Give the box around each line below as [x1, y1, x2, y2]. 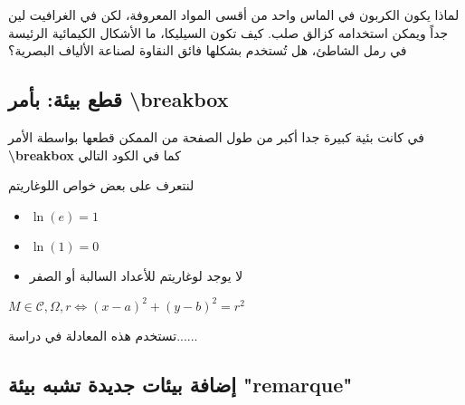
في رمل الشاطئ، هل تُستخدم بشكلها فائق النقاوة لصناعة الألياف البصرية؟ [8, 41, 407, 60]
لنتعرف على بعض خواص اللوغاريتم [8, 176, 195, 195]
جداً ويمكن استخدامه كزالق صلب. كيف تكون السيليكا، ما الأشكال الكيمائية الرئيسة [8, 23, 449, 42]
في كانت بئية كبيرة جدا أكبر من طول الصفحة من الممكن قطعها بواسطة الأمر [8, 127, 424, 146]
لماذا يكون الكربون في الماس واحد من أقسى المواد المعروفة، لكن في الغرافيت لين [8, 5, 460, 24]
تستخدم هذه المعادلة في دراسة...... [8, 325, 198, 344]
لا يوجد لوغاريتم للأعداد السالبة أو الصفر [29, 265, 243, 284]
